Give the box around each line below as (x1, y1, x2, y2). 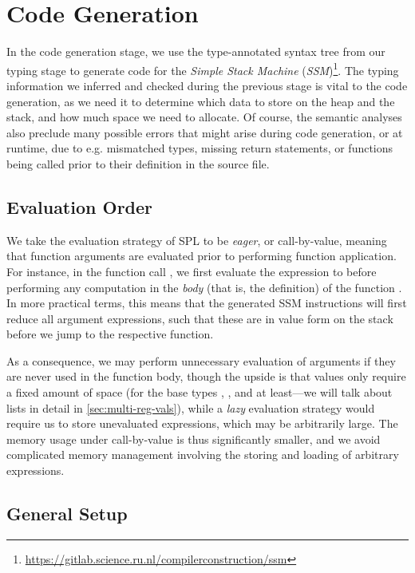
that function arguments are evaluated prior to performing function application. (6, 247, 397, 264)
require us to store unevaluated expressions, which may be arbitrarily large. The (6, 415, 398, 432)
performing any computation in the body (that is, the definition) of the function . (6, 279, 402, 295)
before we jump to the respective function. (6, 326, 214, 342)
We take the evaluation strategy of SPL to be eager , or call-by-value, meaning (6, 231, 387, 248)
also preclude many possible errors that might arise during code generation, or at (6, 124, 403, 140)
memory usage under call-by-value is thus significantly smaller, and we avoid (6, 430, 381, 447)
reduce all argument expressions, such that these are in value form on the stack (6, 310, 393, 326)
